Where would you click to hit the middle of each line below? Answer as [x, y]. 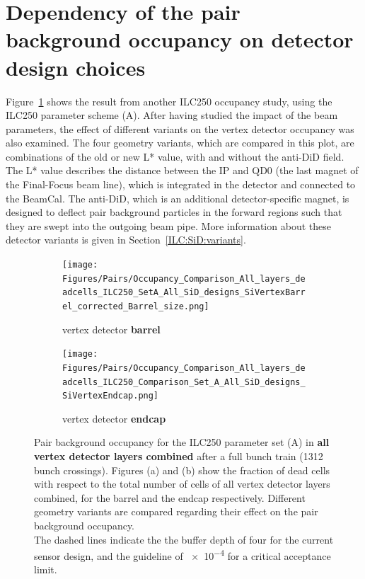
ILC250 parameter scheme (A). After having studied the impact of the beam [172, 115]
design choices [76, 67]
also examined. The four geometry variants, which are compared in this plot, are [180, 143]
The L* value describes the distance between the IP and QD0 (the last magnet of [182, 170]
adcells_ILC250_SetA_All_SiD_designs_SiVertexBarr [184, 293]
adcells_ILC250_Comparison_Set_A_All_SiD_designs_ [184, 382]
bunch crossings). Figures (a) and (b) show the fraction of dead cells [182, 470]
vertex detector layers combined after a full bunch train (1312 [179, 456]
